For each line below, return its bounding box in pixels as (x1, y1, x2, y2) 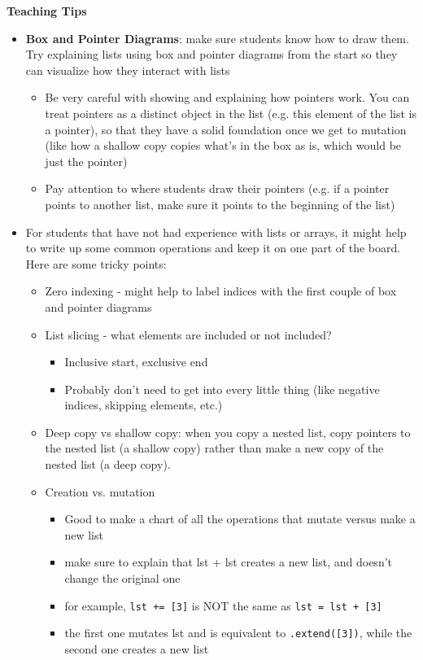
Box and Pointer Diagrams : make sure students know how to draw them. (25, 29, 409, 46)
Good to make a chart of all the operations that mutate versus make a (64, 510, 416, 527)
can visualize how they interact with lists (25, 61, 230, 78)
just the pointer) (45, 152, 128, 169)
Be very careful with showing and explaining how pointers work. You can (45, 89, 410, 106)
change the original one (64, 570, 181, 587)
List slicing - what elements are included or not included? (45, 326, 332, 343)
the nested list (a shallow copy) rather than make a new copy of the (45, 439, 384, 457)
